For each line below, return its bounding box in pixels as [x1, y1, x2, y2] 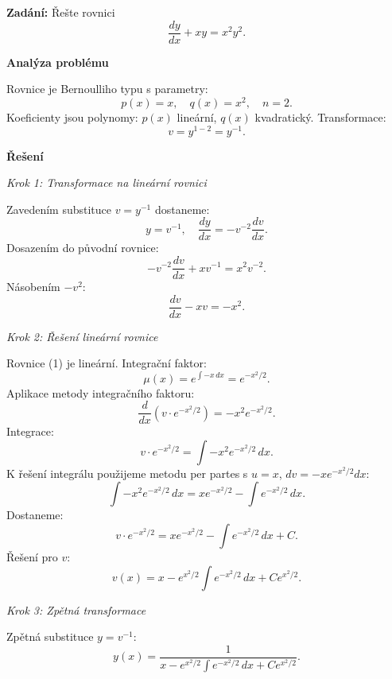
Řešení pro [6, 549, 58, 565]
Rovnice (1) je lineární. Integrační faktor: [6, 355, 207, 371]
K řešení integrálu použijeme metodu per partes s [6, 464, 248, 481]
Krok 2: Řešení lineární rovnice [6, 328, 158, 344]
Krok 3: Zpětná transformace [6, 601, 146, 618]
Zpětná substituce [6, 628, 94, 645]
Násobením [6, 278, 60, 295]
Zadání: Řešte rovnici [6, 4, 115, 20]
